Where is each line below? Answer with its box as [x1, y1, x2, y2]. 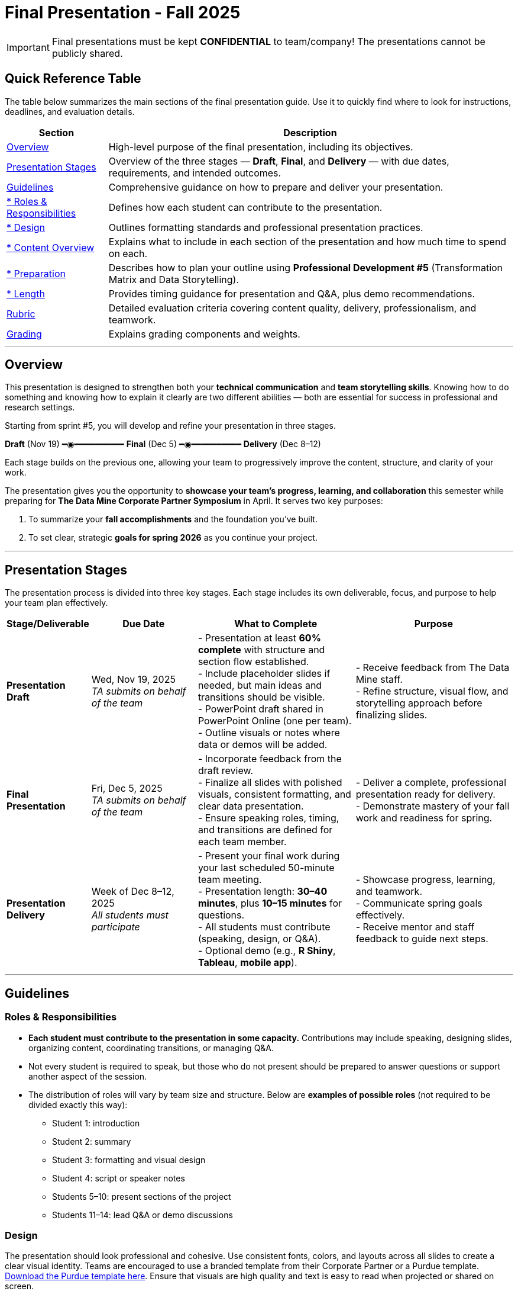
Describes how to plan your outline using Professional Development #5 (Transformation [108, 261, 503, 274]
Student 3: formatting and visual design [52, 1154, 206, 1165]
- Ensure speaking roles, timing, [198, 812, 339, 824]
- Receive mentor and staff [355, 921, 475, 933]
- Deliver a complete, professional [355, 776, 507, 789]
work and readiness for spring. [355, 812, 493, 824]
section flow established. [198, 656, 309, 668]
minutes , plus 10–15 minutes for [198, 897, 342, 910]
